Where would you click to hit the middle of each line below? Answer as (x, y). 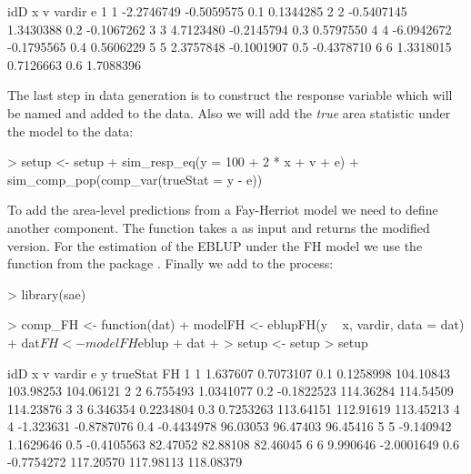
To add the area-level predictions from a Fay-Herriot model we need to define (223, 210)
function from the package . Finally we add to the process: (170, 263)
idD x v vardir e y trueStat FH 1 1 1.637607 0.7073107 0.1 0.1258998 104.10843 (229, 373)
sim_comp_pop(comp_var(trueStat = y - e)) (135, 179)
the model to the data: (70, 131)
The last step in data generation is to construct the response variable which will (230, 95)
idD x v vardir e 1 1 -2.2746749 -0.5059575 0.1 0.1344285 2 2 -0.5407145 (207, 11)
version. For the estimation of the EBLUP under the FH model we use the (215, 245)
